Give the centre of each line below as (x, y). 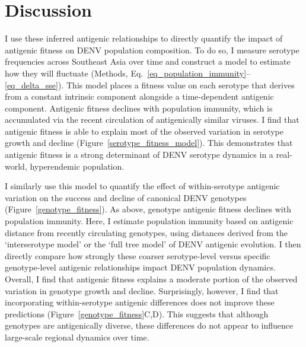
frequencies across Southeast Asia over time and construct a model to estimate (148, 61)
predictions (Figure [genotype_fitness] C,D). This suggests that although (137, 313)
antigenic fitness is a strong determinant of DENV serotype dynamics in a (139, 155)
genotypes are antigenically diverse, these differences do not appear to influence (149, 325)
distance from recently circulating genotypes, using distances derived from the (146, 232)
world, (16, 166)
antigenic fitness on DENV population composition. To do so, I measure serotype (152, 50)
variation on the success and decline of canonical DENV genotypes (126, 197)
